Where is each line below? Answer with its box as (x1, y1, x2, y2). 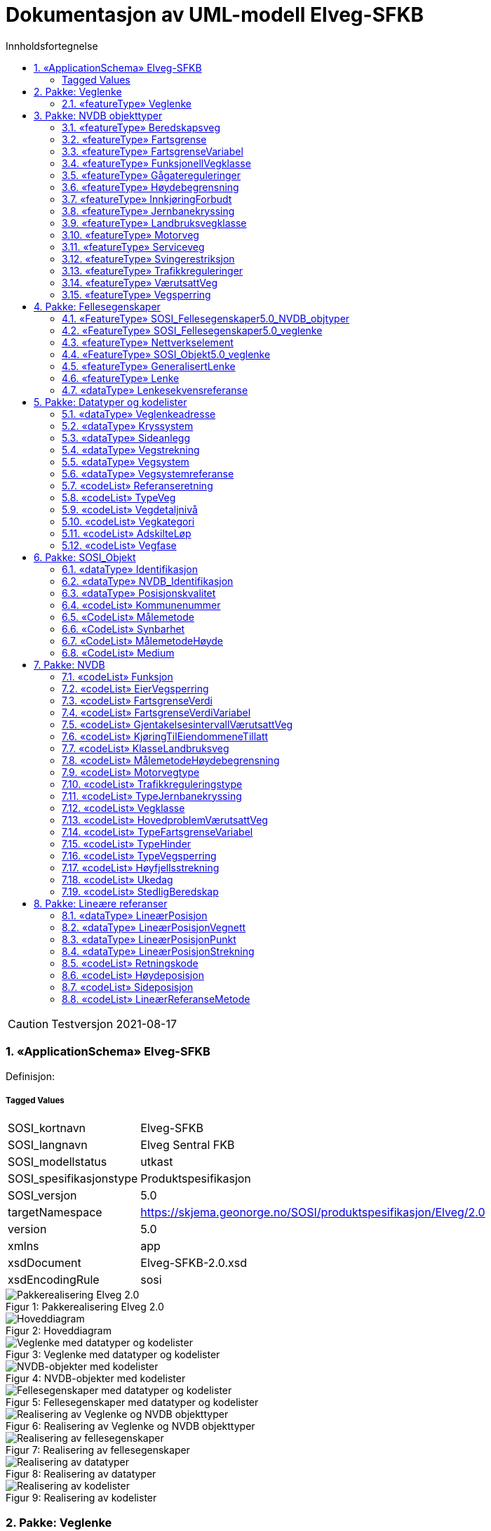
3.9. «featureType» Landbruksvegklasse (62, 216, 247, 229)
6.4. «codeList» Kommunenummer (62, 598, 221, 611)
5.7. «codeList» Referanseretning (62, 479, 213, 492)
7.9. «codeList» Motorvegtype (62, 765, 200, 778)
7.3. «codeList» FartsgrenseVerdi (62, 694, 213, 707)
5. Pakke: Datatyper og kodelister (34, 395, 187, 408)
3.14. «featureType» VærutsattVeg (62, 276, 218, 289)
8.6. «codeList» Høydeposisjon (62, 968, 204, 981)
